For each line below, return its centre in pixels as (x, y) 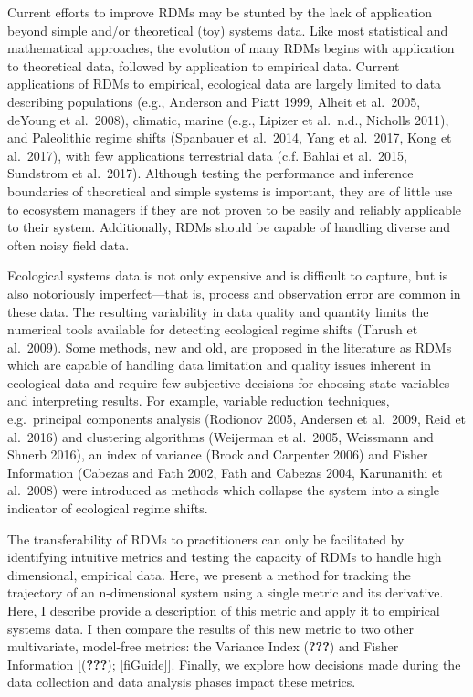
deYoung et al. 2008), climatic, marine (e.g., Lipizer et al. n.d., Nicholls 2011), (228, 119)
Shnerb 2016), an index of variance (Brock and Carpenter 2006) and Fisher (218, 454)
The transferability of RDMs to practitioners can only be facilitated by (206, 539)
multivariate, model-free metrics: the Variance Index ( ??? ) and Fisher (203, 646)
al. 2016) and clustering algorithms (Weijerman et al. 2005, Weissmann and (221, 436)
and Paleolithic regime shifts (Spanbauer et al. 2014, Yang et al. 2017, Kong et (230, 137)
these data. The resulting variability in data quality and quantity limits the (218, 311)
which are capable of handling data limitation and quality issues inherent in (219, 365)
